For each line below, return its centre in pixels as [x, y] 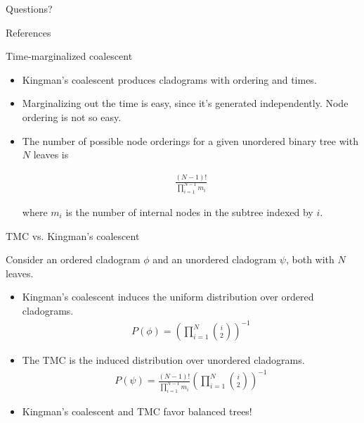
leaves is [51, 154]
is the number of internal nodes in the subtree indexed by [189, 211]
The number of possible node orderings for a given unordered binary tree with [190, 140]
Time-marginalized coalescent [69, 56]
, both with [310, 259]
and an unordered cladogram [215, 259]
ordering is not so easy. [72, 116]
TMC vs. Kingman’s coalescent [73, 235]
